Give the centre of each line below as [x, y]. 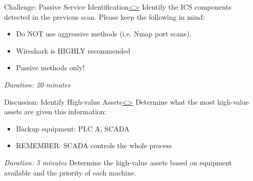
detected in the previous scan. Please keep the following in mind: [104, 16]
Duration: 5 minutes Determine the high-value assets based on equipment [118, 162]
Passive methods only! [50, 67]
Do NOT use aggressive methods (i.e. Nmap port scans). [104, 34]
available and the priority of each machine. [70, 172]
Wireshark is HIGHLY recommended [73, 50]
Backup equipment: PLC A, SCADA [73, 128]
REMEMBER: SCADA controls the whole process [94, 145]
